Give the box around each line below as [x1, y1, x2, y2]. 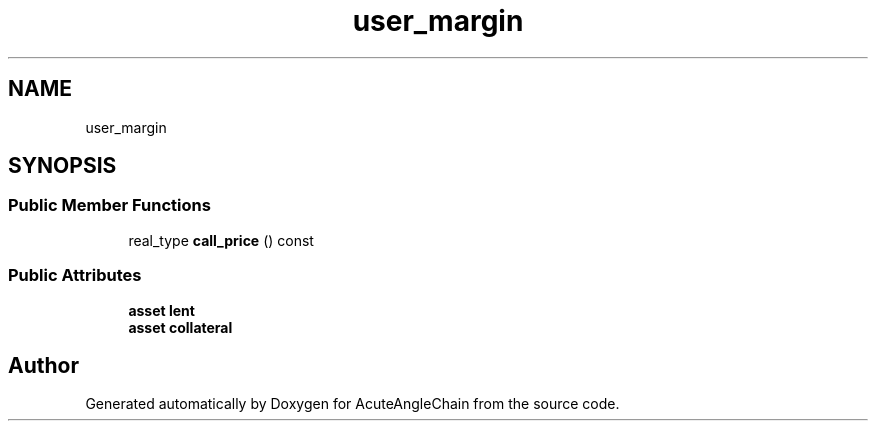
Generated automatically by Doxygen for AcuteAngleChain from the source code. [85, 395, 620, 413]
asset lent [128, 301, 195, 319]
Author [8, 352, 79, 378]
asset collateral [128, 318, 233, 336]
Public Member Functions [8, 195, 211, 216]
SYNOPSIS [8, 153, 117, 179]
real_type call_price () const [128, 231, 314, 249]
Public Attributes [8, 265, 142, 286]
